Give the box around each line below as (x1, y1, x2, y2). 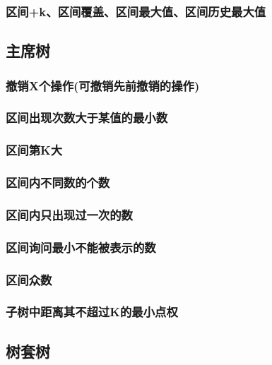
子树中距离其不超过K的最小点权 (6, 303, 178, 321)
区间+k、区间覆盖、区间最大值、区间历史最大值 (6, 2, 266, 20)
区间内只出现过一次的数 (6, 205, 133, 223)
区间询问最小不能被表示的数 (6, 238, 156, 256)
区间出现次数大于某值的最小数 (6, 109, 168, 126)
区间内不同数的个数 (6, 174, 110, 191)
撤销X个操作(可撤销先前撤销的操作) (6, 76, 200, 94)
